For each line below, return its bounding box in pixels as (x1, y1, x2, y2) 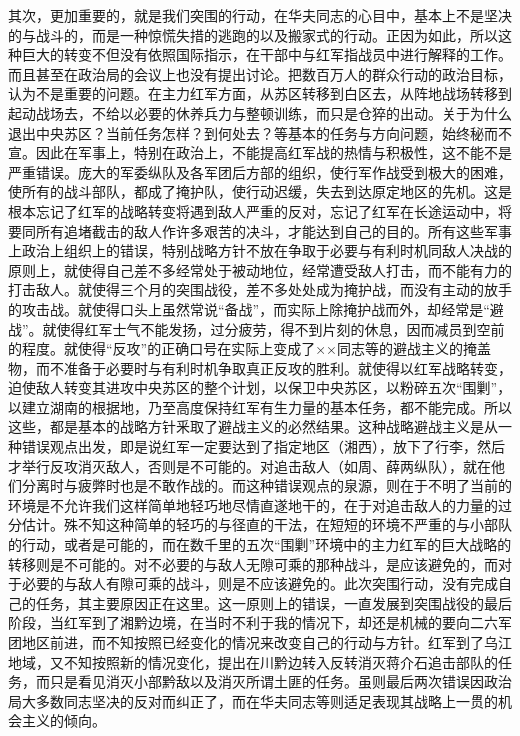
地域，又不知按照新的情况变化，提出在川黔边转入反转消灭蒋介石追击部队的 (8, 651, 498, 672)
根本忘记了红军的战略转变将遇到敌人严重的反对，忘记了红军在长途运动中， (8, 200, 498, 221)
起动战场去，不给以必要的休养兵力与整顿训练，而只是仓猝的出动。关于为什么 (8, 102, 512, 123)
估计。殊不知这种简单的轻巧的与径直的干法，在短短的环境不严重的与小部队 (21, 514, 512, 535)
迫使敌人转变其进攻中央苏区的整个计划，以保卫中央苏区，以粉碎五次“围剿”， (8, 377, 512, 398)
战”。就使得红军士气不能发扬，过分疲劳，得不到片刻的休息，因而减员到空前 (8, 318, 505, 339)
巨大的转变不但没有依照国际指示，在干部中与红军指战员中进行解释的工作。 (21, 44, 512, 65)
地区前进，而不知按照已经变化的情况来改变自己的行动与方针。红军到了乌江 (21, 632, 512, 652)
